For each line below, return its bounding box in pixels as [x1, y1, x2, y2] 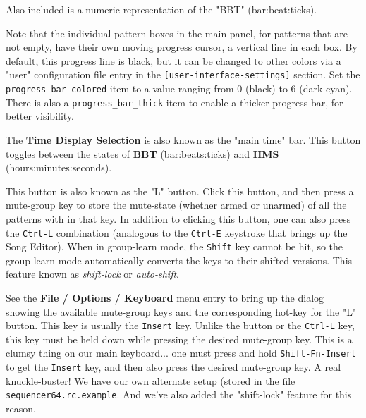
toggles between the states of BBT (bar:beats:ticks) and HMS [6, 146, 279, 161]
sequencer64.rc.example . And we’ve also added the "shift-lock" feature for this [6, 387, 352, 402]
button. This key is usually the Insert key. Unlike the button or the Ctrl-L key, [6, 318, 355, 333]
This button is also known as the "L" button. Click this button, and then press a [6, 183, 354, 198]
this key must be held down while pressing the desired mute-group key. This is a [6, 331, 353, 346]
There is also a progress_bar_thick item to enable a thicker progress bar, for [6, 94, 343, 109]
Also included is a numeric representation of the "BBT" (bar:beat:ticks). [6, 2, 317, 16]
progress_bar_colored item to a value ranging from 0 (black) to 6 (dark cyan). [6, 81, 353, 96]
